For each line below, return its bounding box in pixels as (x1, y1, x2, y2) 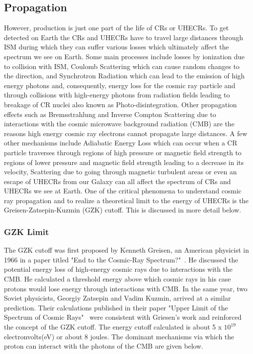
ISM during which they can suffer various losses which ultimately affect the (4, 42, 229, 52)
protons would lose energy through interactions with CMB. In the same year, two (4, 283, 248, 293)
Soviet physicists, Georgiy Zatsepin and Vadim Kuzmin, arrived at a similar (4, 293, 231, 303)
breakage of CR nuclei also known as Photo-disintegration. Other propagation (4, 99, 237, 109)
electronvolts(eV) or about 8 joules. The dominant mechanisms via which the (4, 331, 234, 341)
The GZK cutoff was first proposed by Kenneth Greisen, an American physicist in (4, 245, 249, 255)
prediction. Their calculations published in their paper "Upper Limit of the (4, 302, 228, 312)
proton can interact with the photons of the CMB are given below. (4, 341, 203, 351)
